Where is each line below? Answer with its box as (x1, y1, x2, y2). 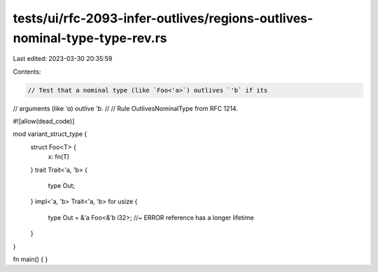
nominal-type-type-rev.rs (13, 30, 167, 46)
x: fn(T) (48, 153, 70, 161)
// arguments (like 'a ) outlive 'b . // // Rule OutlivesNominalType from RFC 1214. (13, 104, 238, 112)
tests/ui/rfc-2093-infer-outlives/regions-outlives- (13, 11, 314, 26)
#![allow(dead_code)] (13, 117, 75, 125)
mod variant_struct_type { (13, 130, 87, 138)
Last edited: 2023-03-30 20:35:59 (13, 55, 113, 63)
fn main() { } (13, 255, 48, 263)
